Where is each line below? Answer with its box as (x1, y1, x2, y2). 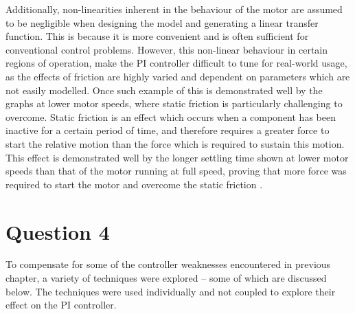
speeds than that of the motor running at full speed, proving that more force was (5, 164, 347, 178)
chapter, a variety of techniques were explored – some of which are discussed (5, 271, 327, 285)
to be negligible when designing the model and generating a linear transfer (5, 15, 319, 30)
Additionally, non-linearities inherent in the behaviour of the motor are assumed (5, 2, 343, 16)
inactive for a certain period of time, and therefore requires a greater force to (5, 123, 330, 137)
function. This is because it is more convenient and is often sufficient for (5, 29, 309, 43)
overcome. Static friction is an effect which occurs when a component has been (5, 109, 336, 124)
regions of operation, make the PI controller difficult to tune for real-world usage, (5, 56, 347, 70)
